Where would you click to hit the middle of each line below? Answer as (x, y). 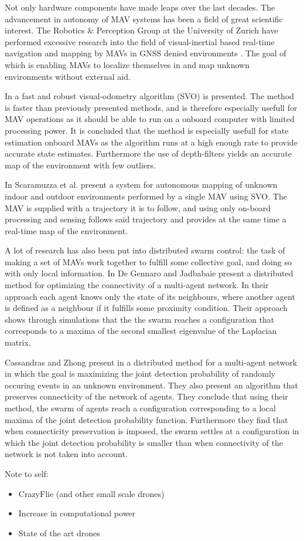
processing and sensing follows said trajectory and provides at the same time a (146, 219)
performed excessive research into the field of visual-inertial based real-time (140, 41)
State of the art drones (59, 532)
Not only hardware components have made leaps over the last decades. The (140, 7)
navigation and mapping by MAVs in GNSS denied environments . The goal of (146, 53)
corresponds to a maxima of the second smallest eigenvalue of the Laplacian (141, 331)
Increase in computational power (77, 513)
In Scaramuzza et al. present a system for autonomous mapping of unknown (141, 185)
